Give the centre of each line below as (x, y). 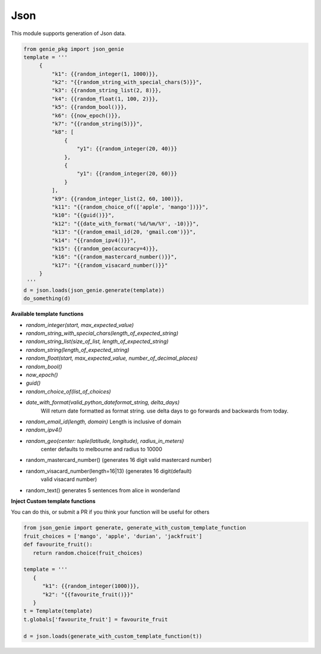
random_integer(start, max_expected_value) (80, 325)
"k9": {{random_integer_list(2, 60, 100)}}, (117, 199)
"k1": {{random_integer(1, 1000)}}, (105, 74)
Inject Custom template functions (53, 501)
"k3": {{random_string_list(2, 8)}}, (106, 90)
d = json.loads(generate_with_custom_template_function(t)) (113, 636)
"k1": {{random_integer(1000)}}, (91, 586)
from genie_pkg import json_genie (74, 49)
